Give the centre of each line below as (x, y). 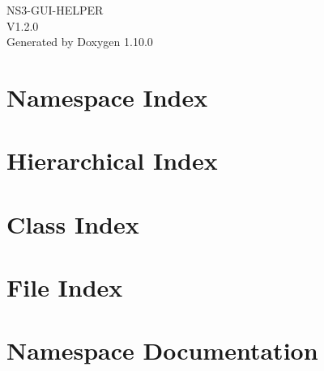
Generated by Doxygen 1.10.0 (80, 42)
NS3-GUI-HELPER (55, 10)
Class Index (73, 223)
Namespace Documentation (162, 350)
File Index (65, 287)
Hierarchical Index (112, 160)
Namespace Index (107, 97)
